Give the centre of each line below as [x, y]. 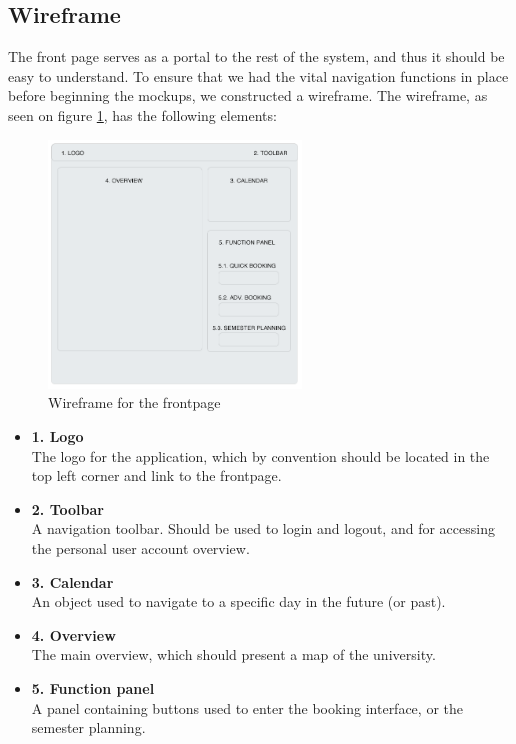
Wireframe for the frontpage [134, 402]
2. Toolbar [67, 508]
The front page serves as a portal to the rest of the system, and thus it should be [256, 56]
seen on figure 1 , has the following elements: [142, 114]
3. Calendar [72, 581]
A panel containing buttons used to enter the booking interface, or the [247, 707]
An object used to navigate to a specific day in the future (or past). [238, 601]
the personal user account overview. [140, 547]
